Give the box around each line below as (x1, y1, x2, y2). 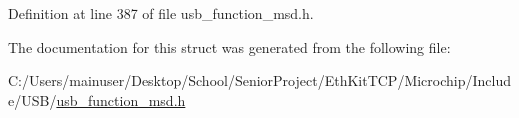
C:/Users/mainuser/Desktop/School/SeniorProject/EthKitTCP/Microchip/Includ (8, 70, 512, 91)
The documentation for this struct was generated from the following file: (8, 36, 451, 57)
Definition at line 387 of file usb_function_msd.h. (8, 3, 314, 23)
